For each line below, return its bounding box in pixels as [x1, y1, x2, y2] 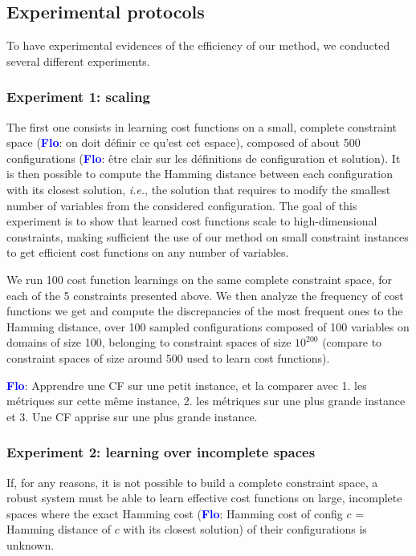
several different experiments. [6, 52, 150, 69]
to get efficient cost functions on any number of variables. [6, 244, 289, 261]
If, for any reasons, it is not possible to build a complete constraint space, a [6, 473, 378, 490]
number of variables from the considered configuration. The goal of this [6, 197, 357, 213]
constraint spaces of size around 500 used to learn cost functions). [6, 349, 330, 366]
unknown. [6, 536, 55, 553]
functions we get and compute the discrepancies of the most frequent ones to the [6, 302, 403, 319]
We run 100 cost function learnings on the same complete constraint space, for [6, 270, 393, 287]
